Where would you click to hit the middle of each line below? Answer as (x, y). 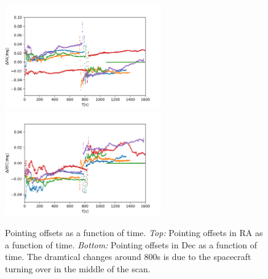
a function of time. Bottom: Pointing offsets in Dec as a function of (131, 244)
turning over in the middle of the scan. (78, 268)
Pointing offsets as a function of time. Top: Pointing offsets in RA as (134, 233)
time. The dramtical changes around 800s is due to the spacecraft (128, 257)
